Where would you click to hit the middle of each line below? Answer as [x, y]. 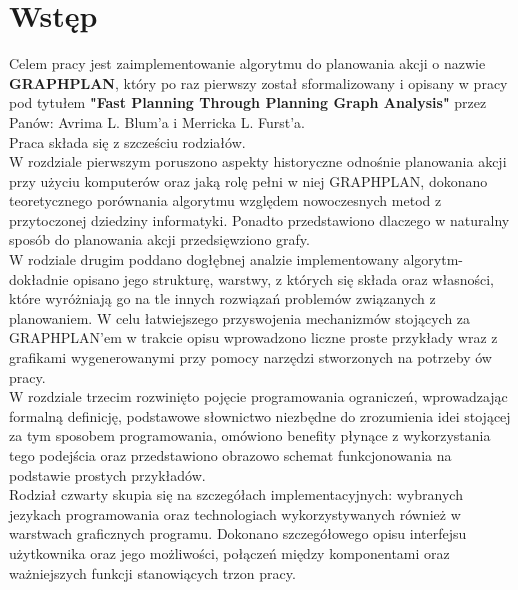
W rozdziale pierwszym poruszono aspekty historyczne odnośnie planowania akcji [258, 161]
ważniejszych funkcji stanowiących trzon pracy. [152, 572]
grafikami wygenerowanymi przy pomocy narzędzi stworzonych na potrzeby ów [250, 357]
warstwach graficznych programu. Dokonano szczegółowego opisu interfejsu [238, 533]
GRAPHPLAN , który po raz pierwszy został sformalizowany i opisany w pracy [258, 82]
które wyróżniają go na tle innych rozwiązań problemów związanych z [222, 298]
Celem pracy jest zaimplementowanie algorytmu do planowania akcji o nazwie [247, 63]
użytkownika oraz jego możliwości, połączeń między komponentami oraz [229, 552]
